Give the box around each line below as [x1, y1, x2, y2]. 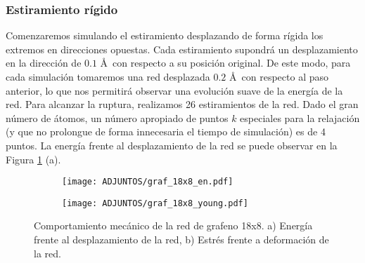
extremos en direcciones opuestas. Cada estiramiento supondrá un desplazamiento [6, 41, 358, 56]
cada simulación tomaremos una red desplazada [6, 69, 210, 83]
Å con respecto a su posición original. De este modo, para [100, 55, 351, 70]
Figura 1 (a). [6, 151, 61, 166]
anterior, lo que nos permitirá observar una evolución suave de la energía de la [6, 83, 343, 97]
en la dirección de [6, 55, 82, 70]
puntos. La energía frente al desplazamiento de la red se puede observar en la [6, 137, 338, 152]
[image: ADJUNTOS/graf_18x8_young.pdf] [62, 198, 248, 208]
